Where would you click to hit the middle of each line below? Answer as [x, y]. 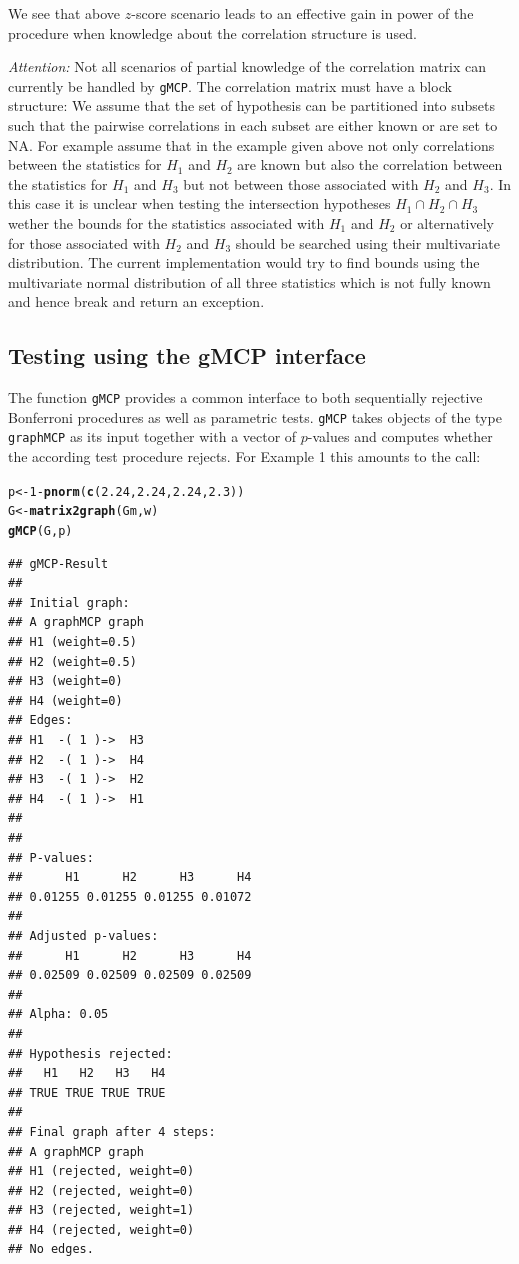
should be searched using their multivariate [367, 242]
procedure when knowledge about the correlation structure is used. [212, 32]
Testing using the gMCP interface [187, 355]
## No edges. [51, 1249]
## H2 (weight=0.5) [72, 661]
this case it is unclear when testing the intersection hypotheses [199, 203]
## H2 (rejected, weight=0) [101, 1190]
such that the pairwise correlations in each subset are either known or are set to [253, 125]
